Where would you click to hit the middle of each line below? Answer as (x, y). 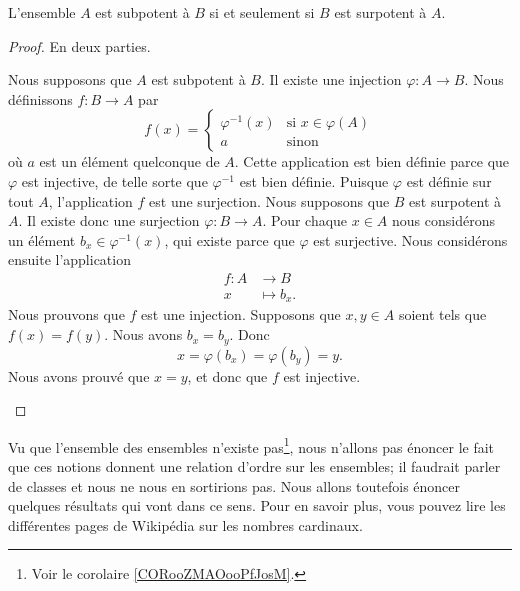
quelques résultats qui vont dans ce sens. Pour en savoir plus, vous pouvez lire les (257, 505)
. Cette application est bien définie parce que (372, 161)
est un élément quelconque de (129, 161)
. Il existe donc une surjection (109, 220)
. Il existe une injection (331, 79)
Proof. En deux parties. (79, 45)
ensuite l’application (69, 259)
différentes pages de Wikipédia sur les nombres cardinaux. (185, 524)
